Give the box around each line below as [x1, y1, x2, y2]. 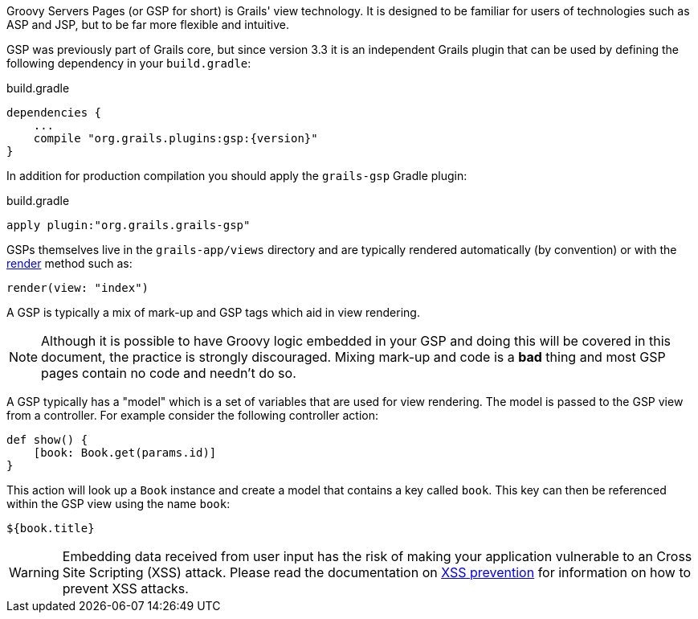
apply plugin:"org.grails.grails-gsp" [6, 219, 251, 232]
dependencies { [6, 106, 102, 119]
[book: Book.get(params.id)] [33, 446, 217, 459]
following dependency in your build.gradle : [6, 56, 251, 70]
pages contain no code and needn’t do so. [41, 365, 296, 381]
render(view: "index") [6, 281, 149, 294]
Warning [9, 564, 59, 580]
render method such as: [6, 256, 133, 270]
